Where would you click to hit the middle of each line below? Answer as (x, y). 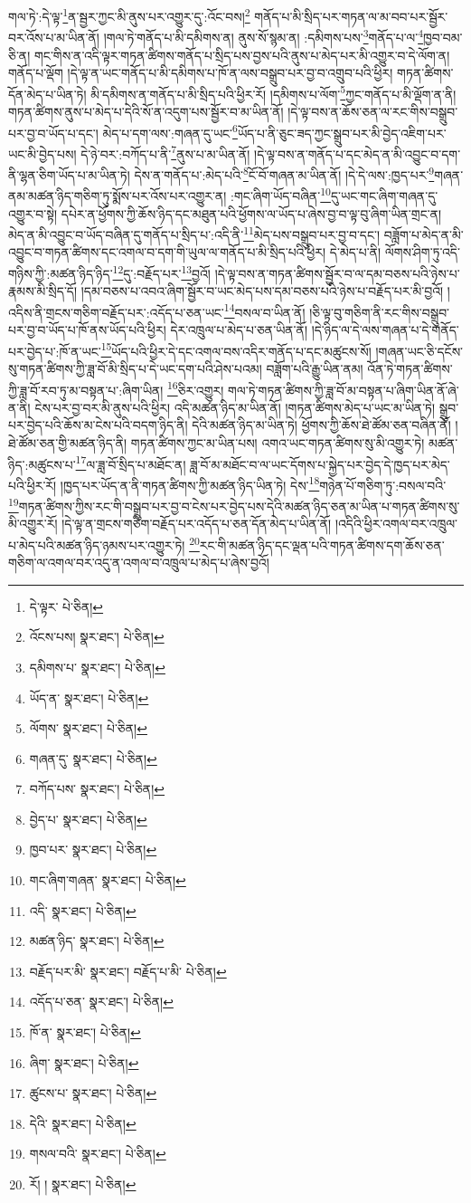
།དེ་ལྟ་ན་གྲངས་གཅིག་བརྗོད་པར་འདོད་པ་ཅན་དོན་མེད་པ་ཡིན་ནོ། (197, 524)
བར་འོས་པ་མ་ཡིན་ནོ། (54, 37)
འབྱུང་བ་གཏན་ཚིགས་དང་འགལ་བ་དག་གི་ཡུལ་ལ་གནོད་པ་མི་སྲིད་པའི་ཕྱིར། (167, 252)
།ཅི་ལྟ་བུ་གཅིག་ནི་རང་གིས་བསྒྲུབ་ (380, 312)
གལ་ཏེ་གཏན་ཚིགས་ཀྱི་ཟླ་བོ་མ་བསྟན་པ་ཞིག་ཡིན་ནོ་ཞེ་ (343, 390)
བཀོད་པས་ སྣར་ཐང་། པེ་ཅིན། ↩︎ (97, 789)
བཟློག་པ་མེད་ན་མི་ (424, 234)
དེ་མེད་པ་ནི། (355, 252)
